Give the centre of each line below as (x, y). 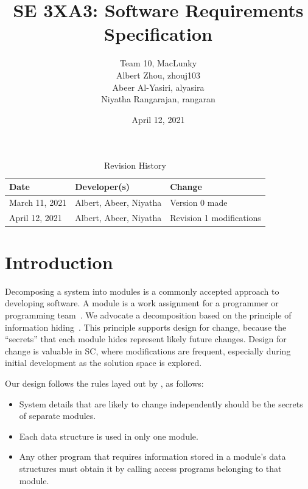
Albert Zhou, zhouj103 (158, 75)
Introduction (59, 262)
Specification (158, 34)
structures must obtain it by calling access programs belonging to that (150, 468)
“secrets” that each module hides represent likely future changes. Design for (146, 339)
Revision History (135, 165)
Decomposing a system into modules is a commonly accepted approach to (142, 291)
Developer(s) (103, 186)
